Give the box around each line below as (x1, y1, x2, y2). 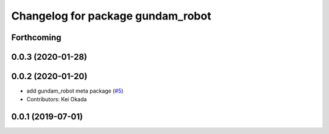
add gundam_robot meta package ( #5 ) (26, 87, 124, 94)
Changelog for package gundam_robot (11, 9, 211, 23)
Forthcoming (11, 32, 62, 43)
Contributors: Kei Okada (26, 96, 87, 103)
